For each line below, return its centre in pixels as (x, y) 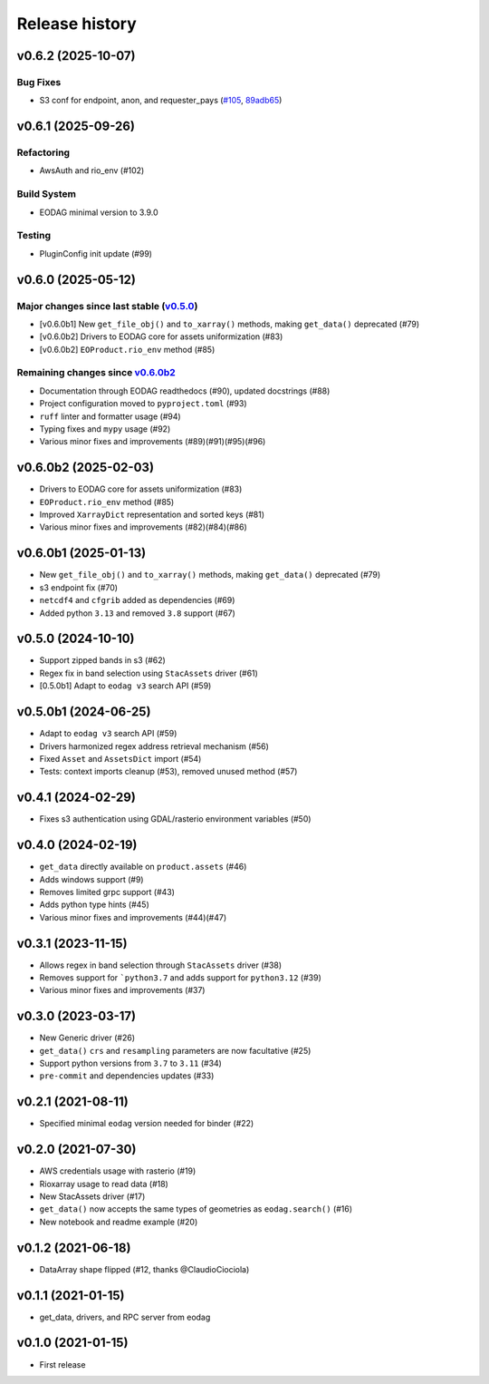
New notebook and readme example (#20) (119, 1222)
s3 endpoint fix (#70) (78, 587)
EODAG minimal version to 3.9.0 (99, 212)
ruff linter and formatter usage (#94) (110, 416)
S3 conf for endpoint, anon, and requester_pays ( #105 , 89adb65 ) (161, 101)
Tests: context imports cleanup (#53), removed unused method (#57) (168, 772)
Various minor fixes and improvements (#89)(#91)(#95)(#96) (153, 442)
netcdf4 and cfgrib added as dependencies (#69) (137, 600)
